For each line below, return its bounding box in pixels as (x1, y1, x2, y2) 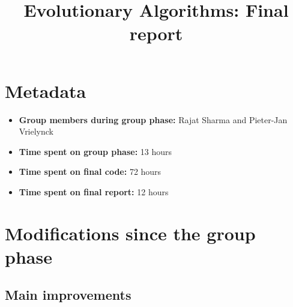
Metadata (5, 78, 86, 103)
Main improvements (5, 285, 131, 304)
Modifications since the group (5, 220, 256, 245)
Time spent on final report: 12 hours (19, 185, 169, 198)
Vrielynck (19, 125, 54, 138)
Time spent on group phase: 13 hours (19, 145, 172, 157)
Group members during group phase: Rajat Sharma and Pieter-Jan (19, 113, 288, 126)
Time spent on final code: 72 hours (19, 165, 162, 178)
